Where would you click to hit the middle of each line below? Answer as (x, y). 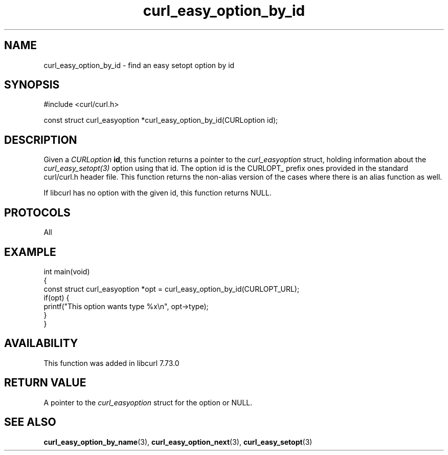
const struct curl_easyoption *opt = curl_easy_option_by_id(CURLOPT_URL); (172, 289)
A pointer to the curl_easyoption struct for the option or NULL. (148, 402)
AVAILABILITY (41, 343)
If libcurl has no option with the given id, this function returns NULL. (158, 193)
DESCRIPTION (41, 140)
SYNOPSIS (32, 85)
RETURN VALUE (45, 383)
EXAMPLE (30, 252)
